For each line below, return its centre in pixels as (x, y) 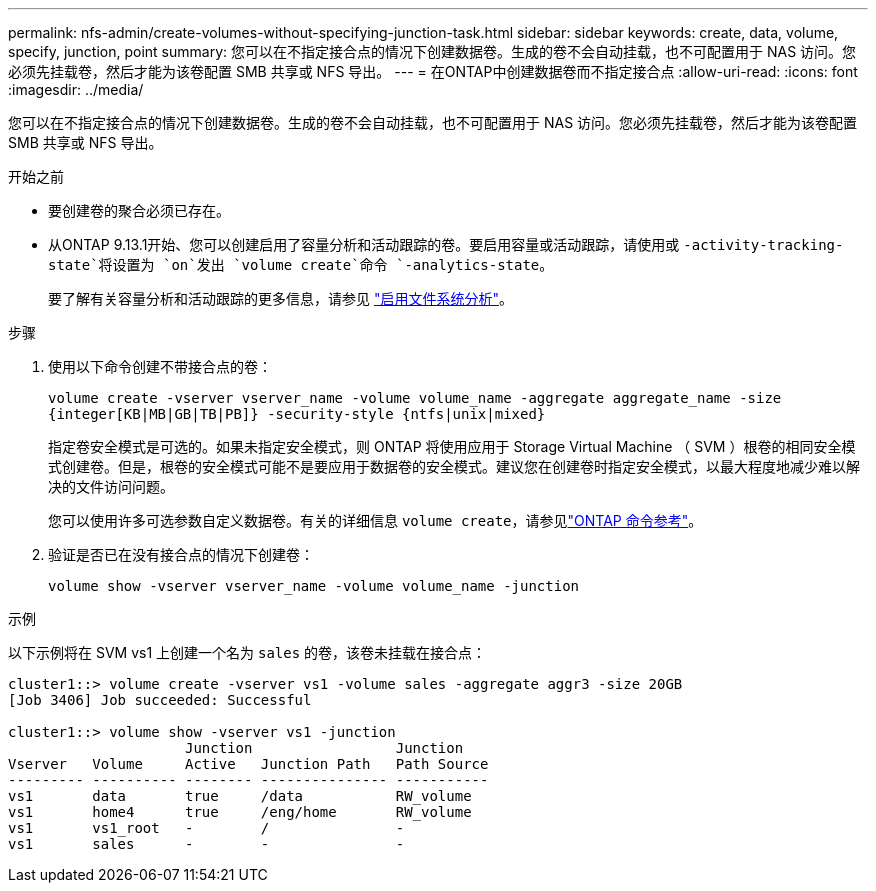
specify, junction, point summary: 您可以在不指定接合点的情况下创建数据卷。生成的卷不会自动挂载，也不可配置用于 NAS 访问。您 (432, 51)
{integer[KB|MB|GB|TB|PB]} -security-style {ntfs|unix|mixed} (297, 414)
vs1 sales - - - (206, 844)
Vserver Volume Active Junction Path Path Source (248, 764)
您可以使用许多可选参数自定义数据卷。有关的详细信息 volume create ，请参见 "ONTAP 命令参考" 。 (375, 520)
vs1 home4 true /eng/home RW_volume (240, 812)
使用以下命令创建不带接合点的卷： (160, 366)
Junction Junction (324, 748)
